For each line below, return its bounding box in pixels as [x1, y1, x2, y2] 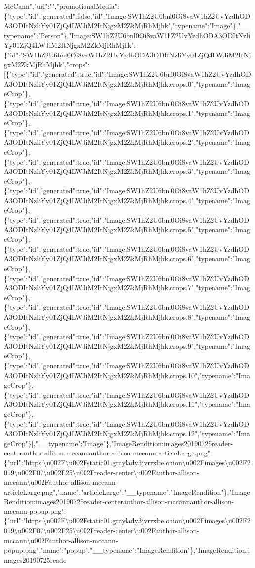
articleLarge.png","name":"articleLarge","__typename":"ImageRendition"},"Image [4, 486, 250, 497]
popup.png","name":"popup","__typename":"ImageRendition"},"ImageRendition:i [4, 545, 250, 555]
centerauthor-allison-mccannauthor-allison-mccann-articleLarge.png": [4, 448, 212, 458]
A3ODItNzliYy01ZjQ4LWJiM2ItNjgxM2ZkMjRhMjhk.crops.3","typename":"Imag [4, 166, 250, 176]
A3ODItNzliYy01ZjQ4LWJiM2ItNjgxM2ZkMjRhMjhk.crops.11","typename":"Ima [4, 399, 250, 409]
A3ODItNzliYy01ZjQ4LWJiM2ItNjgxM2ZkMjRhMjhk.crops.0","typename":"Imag [4, 78, 250, 89]
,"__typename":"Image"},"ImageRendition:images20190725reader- [33, 438, 233, 448]
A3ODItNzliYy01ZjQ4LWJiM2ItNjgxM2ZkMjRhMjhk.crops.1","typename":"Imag [4, 108, 250, 118]
